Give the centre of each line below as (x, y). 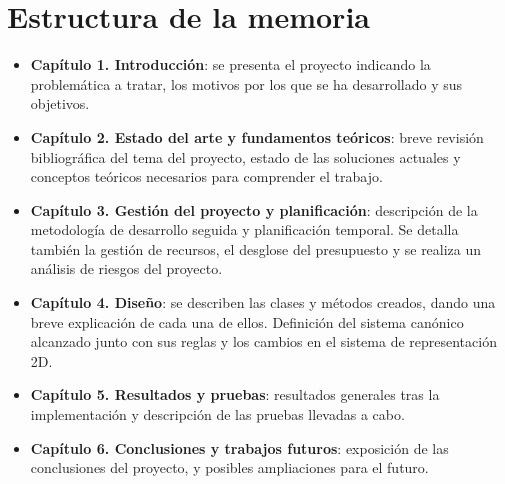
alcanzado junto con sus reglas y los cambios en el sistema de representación (263, 341)
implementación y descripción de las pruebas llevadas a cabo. (217, 414)
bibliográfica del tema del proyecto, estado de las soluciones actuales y (245, 156)
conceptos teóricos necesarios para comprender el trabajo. (206, 176)
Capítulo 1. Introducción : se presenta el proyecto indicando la (230, 64)
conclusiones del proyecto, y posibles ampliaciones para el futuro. (229, 467)
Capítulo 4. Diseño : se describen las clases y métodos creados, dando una (263, 302)
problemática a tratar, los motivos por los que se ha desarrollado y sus (246, 83)
